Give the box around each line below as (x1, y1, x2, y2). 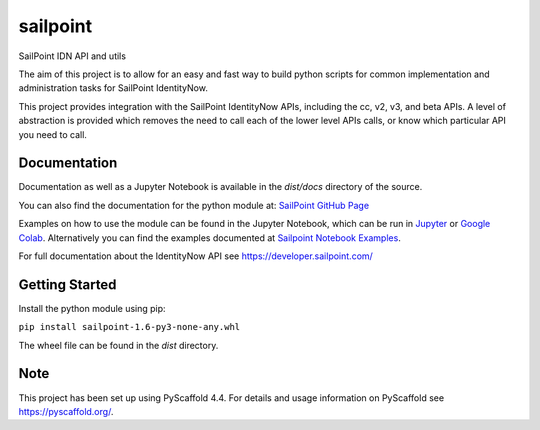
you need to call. (18, 128, 87, 140)
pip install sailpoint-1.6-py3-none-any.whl (18, 321, 241, 333)
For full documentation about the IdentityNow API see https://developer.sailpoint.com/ (18, 250, 374, 262)
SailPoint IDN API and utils (18, 50, 127, 62)
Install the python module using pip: (18, 302, 166, 314)
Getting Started (18, 276, 117, 293)
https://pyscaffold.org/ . (18, 405, 114, 417)
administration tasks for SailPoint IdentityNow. (18, 82, 209, 94)
